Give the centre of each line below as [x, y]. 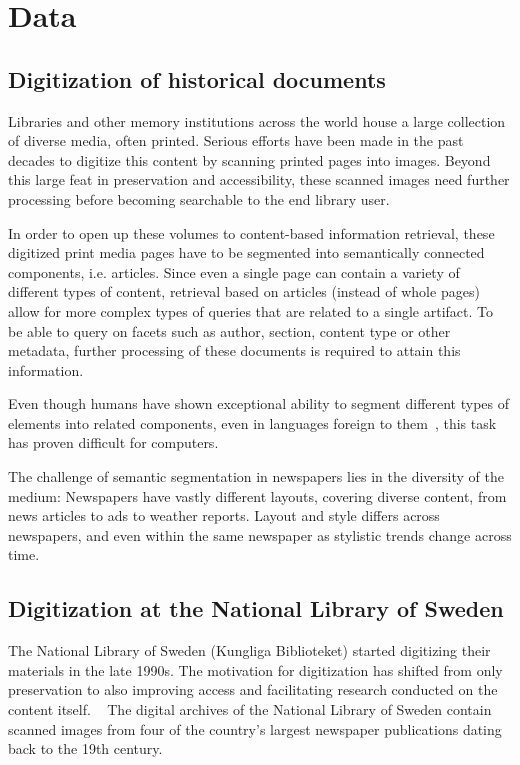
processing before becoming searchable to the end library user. [199, 198]
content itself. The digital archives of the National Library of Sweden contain [250, 709]
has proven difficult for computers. [113, 442]
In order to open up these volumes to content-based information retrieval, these [251, 232]
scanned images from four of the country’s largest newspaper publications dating [255, 728]
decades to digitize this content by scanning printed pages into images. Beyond [249, 159]
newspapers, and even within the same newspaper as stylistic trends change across [260, 534]
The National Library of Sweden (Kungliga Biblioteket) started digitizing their [249, 650]
